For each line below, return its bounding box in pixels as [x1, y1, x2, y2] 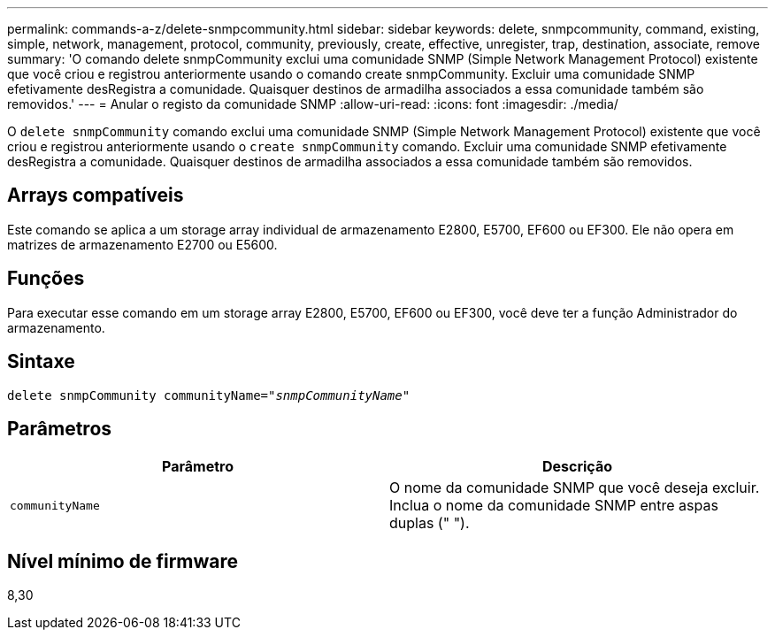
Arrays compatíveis [7, 184, 184, 207]
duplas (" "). [389, 514, 470, 533]
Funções [7, 267, 85, 290]
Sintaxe [7, 350, 75, 373]
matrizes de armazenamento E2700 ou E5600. [7, 236, 278, 252]
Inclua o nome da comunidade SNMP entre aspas [389, 496, 718, 515]
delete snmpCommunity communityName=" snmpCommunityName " [7, 388, 411, 403]
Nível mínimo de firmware [7, 549, 239, 572]
